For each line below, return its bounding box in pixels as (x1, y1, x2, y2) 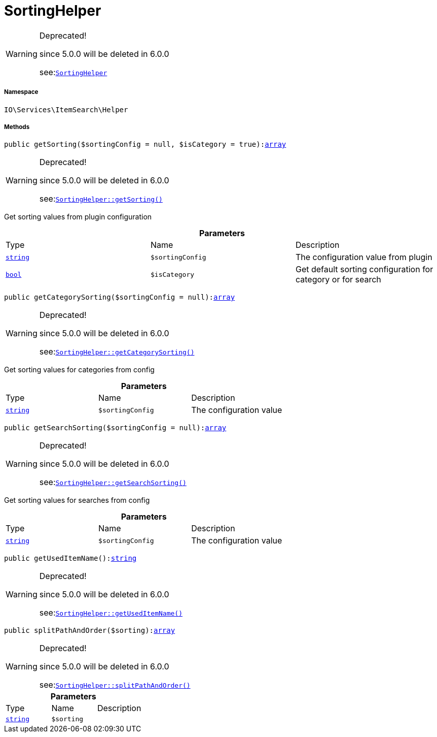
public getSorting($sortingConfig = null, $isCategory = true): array (4, 140, 286, 149)
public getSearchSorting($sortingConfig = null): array (4, 424, 227, 432)
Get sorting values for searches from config (4, 496, 150, 505)
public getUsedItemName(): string (4, 554, 137, 563)
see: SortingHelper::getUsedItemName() (39, 607, 183, 618)
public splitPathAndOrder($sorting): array (4, 626, 175, 635)
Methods (4, 123, 30, 131)
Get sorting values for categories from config (4, 365, 155, 374)
